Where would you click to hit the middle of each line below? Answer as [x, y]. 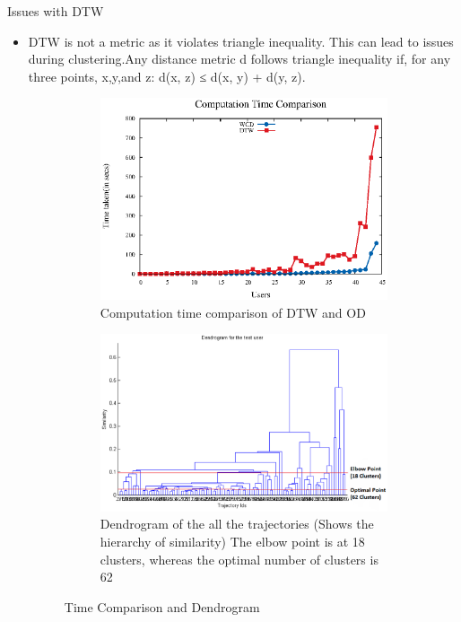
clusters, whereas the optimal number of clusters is [239, 559]
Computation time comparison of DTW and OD [233, 312]
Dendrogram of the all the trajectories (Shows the [237, 524]
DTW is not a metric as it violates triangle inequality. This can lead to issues [241, 41]
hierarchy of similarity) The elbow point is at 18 [232, 541]
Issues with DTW [56, 11]
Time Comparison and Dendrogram [162, 606]
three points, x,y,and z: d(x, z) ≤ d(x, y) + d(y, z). [167, 76]
